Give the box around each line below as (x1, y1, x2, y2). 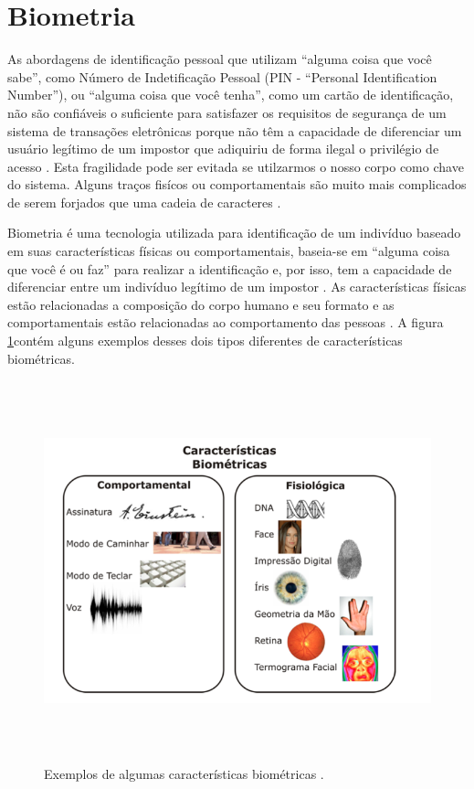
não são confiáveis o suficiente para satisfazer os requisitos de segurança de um (7, 102, 447, 122)
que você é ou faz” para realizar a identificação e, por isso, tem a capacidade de (7, 259, 452, 278)
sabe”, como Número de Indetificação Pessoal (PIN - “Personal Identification (7, 67, 437, 86)
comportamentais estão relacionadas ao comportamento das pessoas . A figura (7, 313, 444, 332)
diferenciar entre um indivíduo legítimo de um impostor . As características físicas (7, 277, 467, 296)
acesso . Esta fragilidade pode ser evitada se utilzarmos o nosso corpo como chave (7, 156, 464, 176)
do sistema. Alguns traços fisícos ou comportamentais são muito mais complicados (7, 175, 467, 194)
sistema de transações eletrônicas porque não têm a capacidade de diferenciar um (7, 121, 462, 140)
